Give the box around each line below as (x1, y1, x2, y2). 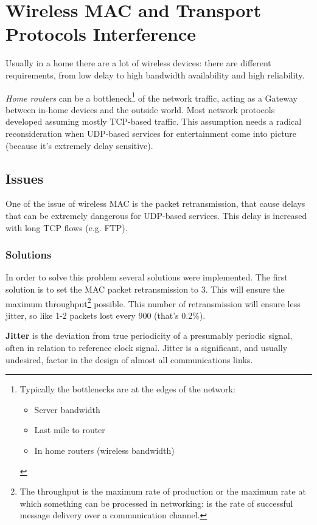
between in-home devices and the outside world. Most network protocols (5, 103, 275, 116)
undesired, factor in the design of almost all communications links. (5, 353, 253, 366)
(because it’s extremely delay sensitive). (5, 139, 153, 151)
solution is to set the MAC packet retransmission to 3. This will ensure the (5, 282, 285, 295)
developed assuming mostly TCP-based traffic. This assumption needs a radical (5, 115, 302, 128)
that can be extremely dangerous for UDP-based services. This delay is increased (5, 209, 307, 221)
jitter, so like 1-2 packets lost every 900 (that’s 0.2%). (5, 308, 206, 321)
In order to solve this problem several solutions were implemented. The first (5, 271, 288, 283)
